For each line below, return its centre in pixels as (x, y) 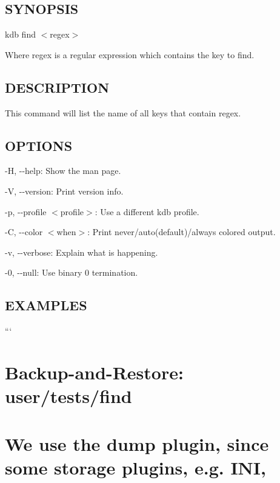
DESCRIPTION (57, 87)
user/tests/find (68, 396)
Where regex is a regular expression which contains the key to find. (130, 54)
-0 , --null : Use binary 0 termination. (72, 272)
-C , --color (24, 232)
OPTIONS (39, 145)
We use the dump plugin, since (137, 443)
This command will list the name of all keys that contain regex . (123, 112)
